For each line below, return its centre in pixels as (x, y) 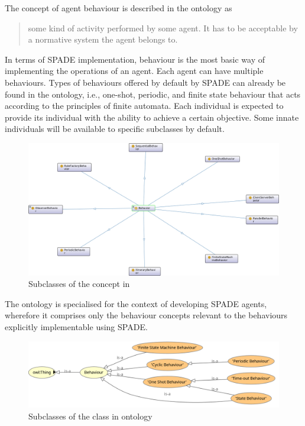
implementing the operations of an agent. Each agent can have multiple (134, 71)
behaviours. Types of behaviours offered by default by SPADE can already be (145, 82)
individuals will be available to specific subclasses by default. (115, 129)
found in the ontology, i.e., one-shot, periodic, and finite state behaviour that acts (153, 94)
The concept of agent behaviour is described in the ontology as (119, 8)
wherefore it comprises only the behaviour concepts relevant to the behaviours (146, 315)
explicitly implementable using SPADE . (76, 326)
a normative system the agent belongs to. (103, 39)
